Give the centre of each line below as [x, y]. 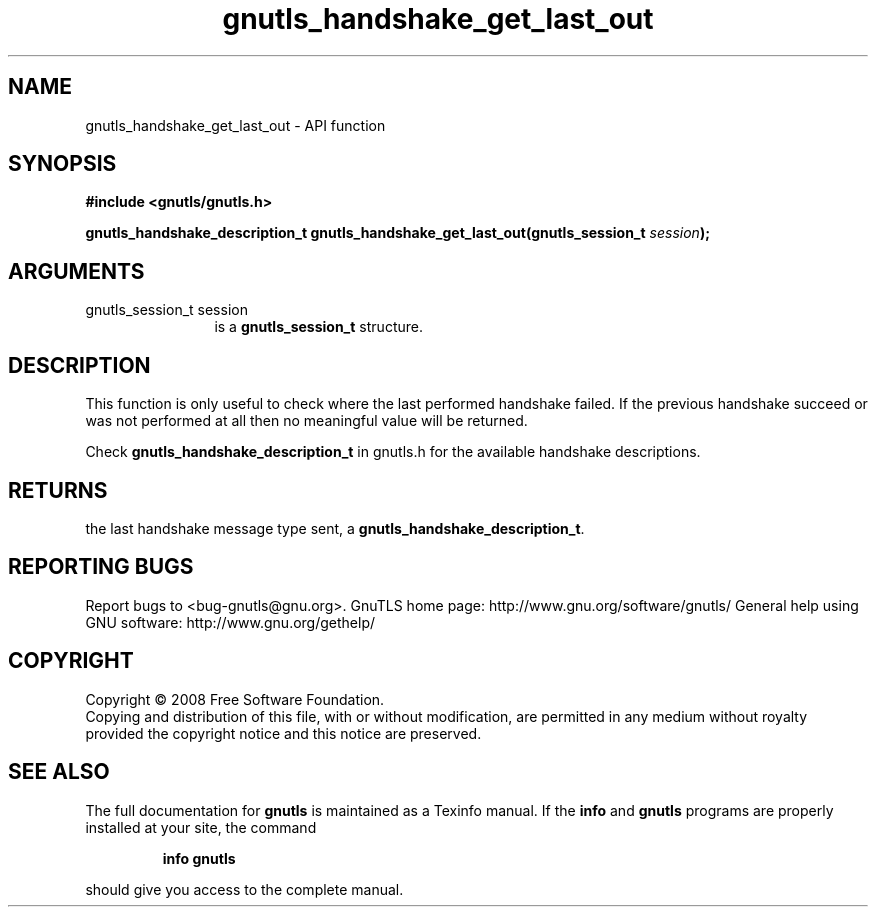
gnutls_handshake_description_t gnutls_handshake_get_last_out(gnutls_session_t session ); [397, 233]
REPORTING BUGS [101, 567]
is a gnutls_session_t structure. [318, 327]
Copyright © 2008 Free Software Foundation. [235, 699]
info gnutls [199, 858]
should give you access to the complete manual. [244, 889]
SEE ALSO [59, 772]
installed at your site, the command [201, 827]
